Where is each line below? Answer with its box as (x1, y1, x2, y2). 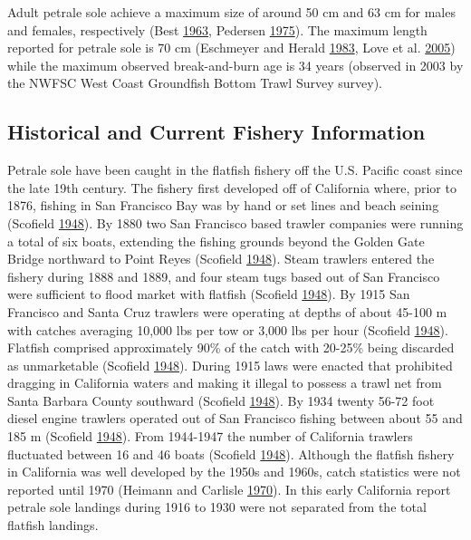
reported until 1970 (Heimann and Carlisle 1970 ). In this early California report (7, 479, 451, 498)
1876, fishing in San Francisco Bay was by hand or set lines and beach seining (7, 196, 439, 215)
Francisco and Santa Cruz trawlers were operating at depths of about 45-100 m (7, 302, 447, 321)
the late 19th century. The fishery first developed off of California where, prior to (7, 178, 457, 197)
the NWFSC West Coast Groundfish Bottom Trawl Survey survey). (7, 73, 382, 92)
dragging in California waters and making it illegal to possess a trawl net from (7, 373, 442, 392)
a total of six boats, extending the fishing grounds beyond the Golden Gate (7, 231, 425, 250)
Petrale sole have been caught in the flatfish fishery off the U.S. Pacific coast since (7, 160, 463, 179)
